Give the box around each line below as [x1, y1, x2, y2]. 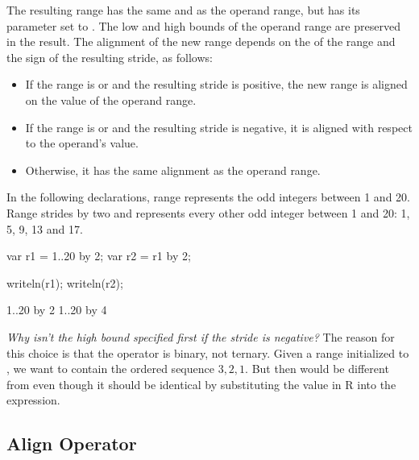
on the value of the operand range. [25, 91, 197, 108]
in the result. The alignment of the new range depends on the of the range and [6, 33, 396, 50]
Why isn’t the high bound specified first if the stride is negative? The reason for [6, 328, 395, 345]
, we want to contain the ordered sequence [6, 360, 214, 377]
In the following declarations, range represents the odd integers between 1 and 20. [6, 189, 410, 205]
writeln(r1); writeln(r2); [6, 274, 123, 291]
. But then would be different [245, 360, 389, 377]
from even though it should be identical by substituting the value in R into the [6, 375, 396, 392]
